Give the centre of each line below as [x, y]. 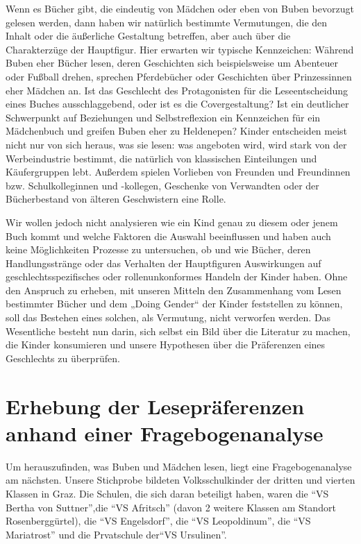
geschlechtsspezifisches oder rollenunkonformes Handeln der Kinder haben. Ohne [177, 277]
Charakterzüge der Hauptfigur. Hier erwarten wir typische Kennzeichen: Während [180, 49]
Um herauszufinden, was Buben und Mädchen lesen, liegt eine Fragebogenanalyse [179, 466]
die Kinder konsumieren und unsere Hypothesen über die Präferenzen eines [166, 345]
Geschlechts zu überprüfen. [63, 358]
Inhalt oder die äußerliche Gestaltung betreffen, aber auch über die [148, 36]
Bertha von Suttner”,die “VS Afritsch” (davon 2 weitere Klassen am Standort [171, 507]
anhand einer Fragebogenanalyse [165, 433]
